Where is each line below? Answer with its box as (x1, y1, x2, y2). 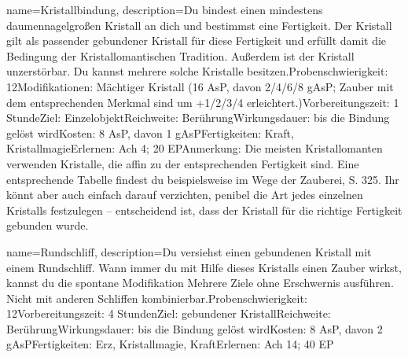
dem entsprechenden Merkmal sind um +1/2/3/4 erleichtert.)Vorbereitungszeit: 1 (6, 94, 399, 110)
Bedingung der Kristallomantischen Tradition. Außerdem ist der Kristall (6, 47, 355, 64)
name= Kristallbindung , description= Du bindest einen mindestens (6, 2, 323, 17)
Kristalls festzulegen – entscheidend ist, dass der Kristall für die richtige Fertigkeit (6, 201, 402, 218)
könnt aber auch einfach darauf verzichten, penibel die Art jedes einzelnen (6, 186, 363, 203)
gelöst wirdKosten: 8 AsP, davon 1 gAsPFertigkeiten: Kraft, (6, 124, 294, 141)
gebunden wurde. (6, 217, 89, 234)
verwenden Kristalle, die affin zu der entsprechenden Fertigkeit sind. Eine (6, 155, 359, 171)
